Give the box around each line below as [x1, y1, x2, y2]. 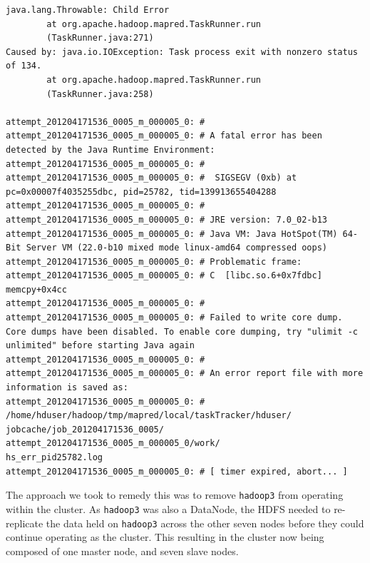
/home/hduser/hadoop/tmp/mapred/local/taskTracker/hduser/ [6, 410, 292, 421]
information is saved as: [6, 382, 128, 393]
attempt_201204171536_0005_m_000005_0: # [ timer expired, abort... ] [6, 466, 348, 477]
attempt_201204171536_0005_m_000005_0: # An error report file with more [6, 368, 364, 379]
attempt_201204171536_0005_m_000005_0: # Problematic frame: [6, 256, 302, 267]
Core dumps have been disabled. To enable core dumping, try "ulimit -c [6, 326, 358, 337]
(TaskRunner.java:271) [46, 33, 154, 44]
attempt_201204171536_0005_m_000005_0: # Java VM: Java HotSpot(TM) [6, 228, 338, 239]
